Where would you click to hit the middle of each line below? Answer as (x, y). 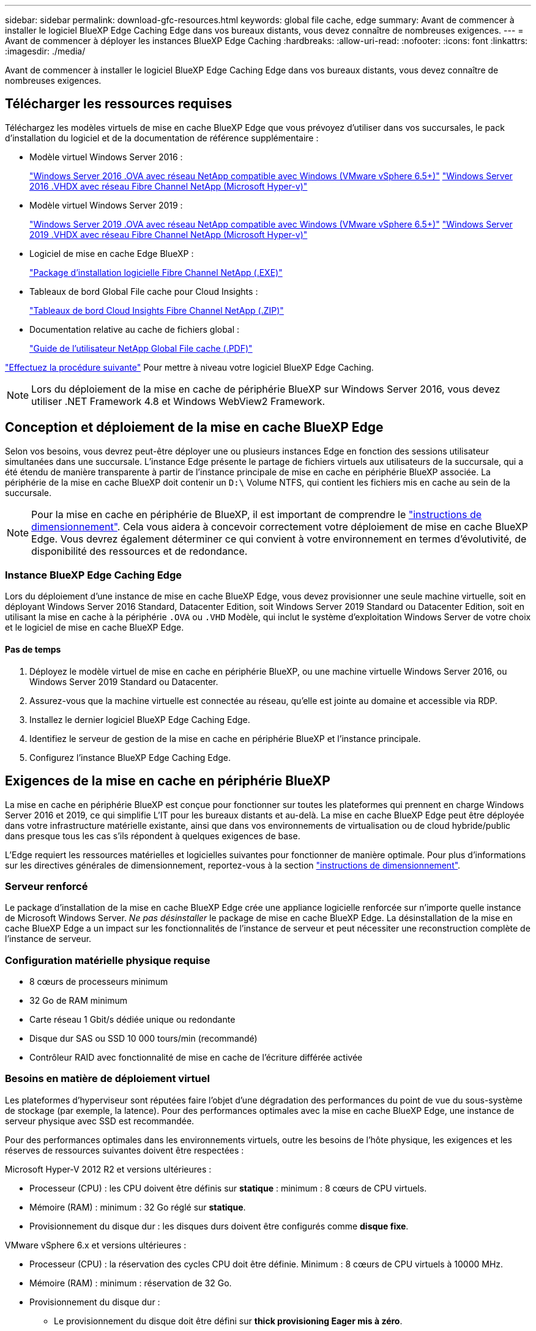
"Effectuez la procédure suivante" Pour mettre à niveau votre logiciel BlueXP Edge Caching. (189, 367)
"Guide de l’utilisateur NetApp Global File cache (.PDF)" (141, 348)
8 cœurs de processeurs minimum (99, 981)
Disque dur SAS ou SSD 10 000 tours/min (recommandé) (143, 1038)
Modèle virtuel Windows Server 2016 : (106, 157)
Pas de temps (33, 650)
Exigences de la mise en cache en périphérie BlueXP (168, 781)
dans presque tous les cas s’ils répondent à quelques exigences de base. (153, 836)
